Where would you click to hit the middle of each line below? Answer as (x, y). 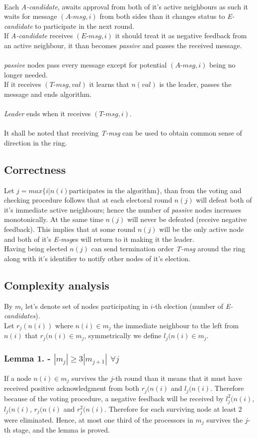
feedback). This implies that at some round (70, 229)
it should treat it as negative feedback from (181, 36)
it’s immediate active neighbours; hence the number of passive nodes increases (123, 209)
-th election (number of (188, 306)
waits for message (31, 16)
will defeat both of (224, 200)
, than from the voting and (201, 190)
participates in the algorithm (113, 191)
